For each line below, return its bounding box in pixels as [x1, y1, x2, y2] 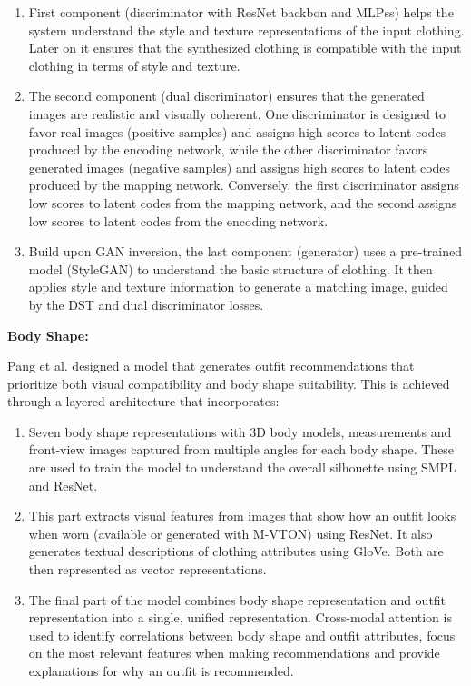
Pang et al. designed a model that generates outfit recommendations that [7, 356, 415, 375]
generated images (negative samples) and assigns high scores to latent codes [28, 157, 451, 176]
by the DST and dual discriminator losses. [28, 294, 264, 313]
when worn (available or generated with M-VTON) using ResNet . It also [28, 523, 433, 542]
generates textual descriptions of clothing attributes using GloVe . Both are [28, 542, 444, 561]
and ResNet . [28, 475, 98, 494]
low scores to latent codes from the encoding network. [28, 211, 329, 230]
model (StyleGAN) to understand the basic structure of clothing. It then [28, 259, 433, 278]
